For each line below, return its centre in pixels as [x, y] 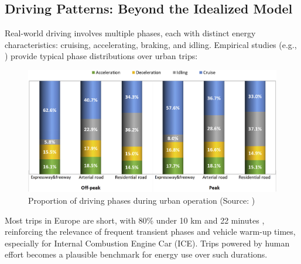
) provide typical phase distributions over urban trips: [101, 56]
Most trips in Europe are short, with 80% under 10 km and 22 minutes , [135, 220]
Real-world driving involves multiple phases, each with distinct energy [130, 33]
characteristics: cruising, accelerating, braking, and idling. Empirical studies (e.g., [151, 44]
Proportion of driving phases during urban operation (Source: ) [142, 200]
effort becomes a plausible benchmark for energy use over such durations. [136, 254]
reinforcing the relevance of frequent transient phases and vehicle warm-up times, [150, 232]
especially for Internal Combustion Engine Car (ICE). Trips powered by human [147, 243]
